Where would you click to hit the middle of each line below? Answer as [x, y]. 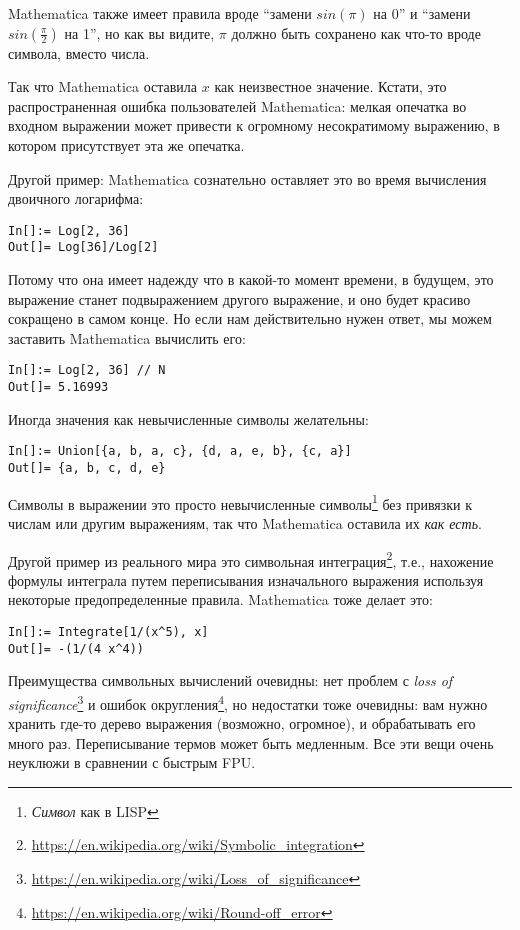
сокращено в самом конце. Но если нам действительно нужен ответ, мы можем [250, 318]
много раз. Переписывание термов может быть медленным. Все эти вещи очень [251, 742]
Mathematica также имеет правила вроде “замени [160, 13]
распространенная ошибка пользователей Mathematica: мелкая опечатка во [237, 105]
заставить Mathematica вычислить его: [127, 337]
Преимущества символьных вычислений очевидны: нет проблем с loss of [230, 680]
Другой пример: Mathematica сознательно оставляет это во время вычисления [247, 178]
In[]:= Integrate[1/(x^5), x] [108, 631]
